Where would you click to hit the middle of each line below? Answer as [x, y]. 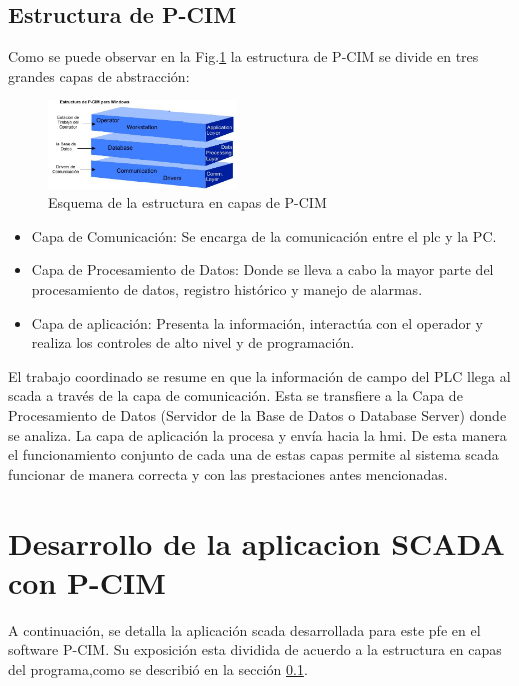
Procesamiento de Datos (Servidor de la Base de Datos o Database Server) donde [257, 414]
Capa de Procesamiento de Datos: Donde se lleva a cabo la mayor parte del [262, 269]
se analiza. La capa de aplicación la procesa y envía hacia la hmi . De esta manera [257, 434]
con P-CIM [87, 581]
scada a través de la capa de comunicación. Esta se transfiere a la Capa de [235, 395]
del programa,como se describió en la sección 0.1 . [158, 668]
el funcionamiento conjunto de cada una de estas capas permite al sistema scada [253, 454]
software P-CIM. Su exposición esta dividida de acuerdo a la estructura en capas [255, 649]
